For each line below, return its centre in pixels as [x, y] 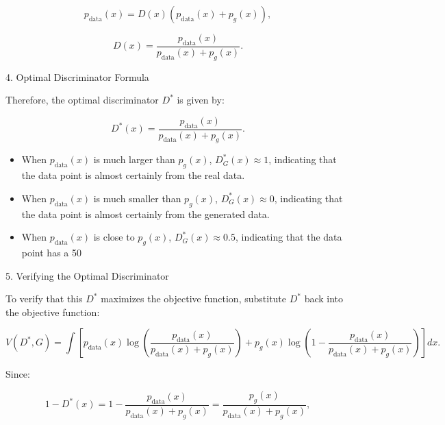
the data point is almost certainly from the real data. [133, 175]
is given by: [201, 100]
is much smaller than [137, 198]
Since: [18, 374]
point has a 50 [51, 253]
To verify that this [44, 299]
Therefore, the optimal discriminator [82, 100]
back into [324, 299]
